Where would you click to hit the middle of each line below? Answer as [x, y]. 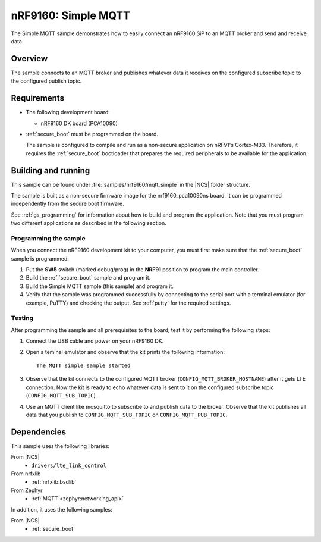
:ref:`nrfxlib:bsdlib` [54, 482]
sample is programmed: [40, 258]
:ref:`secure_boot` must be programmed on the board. [92, 134]
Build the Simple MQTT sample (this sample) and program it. [100, 286]
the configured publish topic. [46, 81]
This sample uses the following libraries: [60, 446]
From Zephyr [27, 490]
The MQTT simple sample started [84, 365]
